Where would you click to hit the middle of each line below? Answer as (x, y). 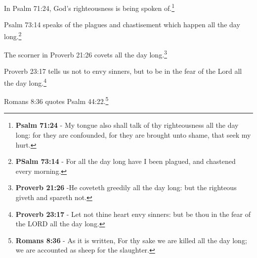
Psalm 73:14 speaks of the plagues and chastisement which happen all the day (122, 25)
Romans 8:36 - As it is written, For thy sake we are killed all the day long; (131, 240)
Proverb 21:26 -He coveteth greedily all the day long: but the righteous (126, 187)
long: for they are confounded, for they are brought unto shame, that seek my (133, 135)
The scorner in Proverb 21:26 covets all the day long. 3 (86, 54)
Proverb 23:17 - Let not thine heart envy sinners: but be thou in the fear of (133, 214)
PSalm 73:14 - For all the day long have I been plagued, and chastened (126, 161)
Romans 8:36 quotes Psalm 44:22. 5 (56, 100)
